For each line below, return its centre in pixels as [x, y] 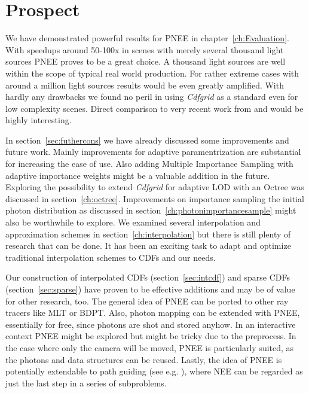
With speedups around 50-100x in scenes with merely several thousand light [145, 49]
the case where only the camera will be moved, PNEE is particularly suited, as [150, 347]
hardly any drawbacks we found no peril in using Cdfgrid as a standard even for [152, 97]
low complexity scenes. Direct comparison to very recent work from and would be [154, 108]
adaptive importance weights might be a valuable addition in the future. [138, 175]
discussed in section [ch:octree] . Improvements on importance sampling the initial [155, 198]
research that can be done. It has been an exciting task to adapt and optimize [148, 246]
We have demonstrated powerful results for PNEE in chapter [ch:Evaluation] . [147, 38]
